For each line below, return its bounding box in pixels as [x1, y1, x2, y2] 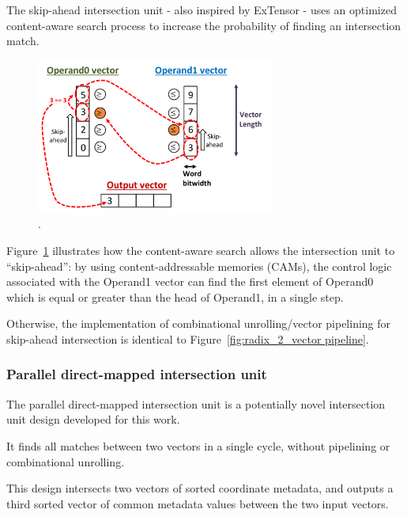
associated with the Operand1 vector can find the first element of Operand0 [6, 273, 374, 290]
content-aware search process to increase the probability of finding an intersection [6, 17, 401, 33]
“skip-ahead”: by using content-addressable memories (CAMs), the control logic [6, 257, 392, 274]
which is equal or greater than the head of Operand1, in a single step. [6, 288, 344, 305]
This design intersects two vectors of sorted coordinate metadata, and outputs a [6, 480, 394, 496]
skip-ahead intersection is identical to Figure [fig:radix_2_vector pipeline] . [6, 330, 369, 347]
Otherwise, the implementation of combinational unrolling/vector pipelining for [6, 315, 391, 332]
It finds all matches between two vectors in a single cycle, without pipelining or [6, 437, 390, 454]
